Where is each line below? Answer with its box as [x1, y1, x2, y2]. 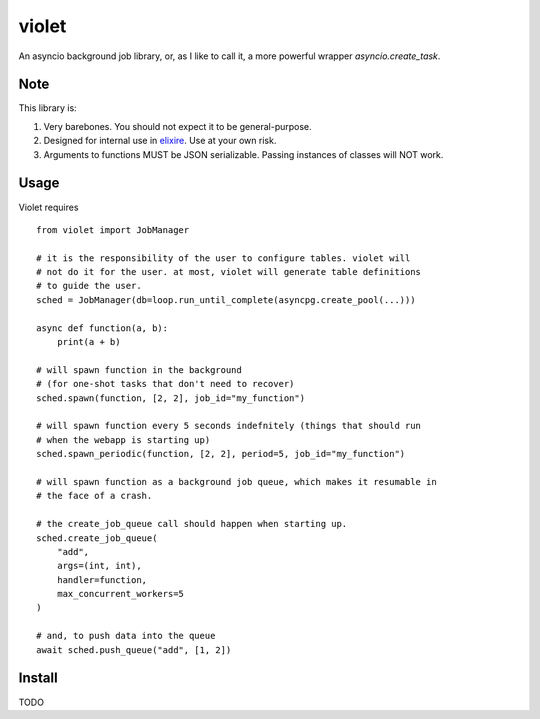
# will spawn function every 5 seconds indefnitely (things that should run [36, 420, 422, 432]
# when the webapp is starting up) [36, 434, 211, 445]
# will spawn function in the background [36, 364, 242, 375]
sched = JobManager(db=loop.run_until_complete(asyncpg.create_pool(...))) [36, 294, 416, 305]
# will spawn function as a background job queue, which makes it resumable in [36, 476, 437, 487]
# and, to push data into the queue [36, 630, 216, 642]
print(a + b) [56, 336, 121, 348]
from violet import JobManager [36, 224, 190, 235]
